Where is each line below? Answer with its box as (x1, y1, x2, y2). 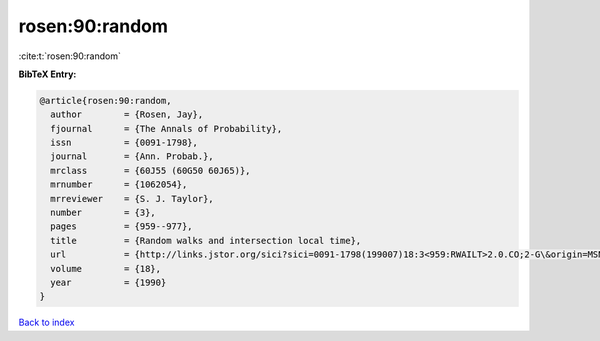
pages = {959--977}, (50, 221, 194, 232)
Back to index (18, 316, 75, 329)
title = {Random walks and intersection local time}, (50, 235, 362, 246)
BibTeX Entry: (18, 68, 77, 80)
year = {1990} (50, 277, 167, 288)
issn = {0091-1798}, (50, 137, 199, 149)
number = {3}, (50, 207, 157, 219)
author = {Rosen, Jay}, (50, 109, 204, 120)
